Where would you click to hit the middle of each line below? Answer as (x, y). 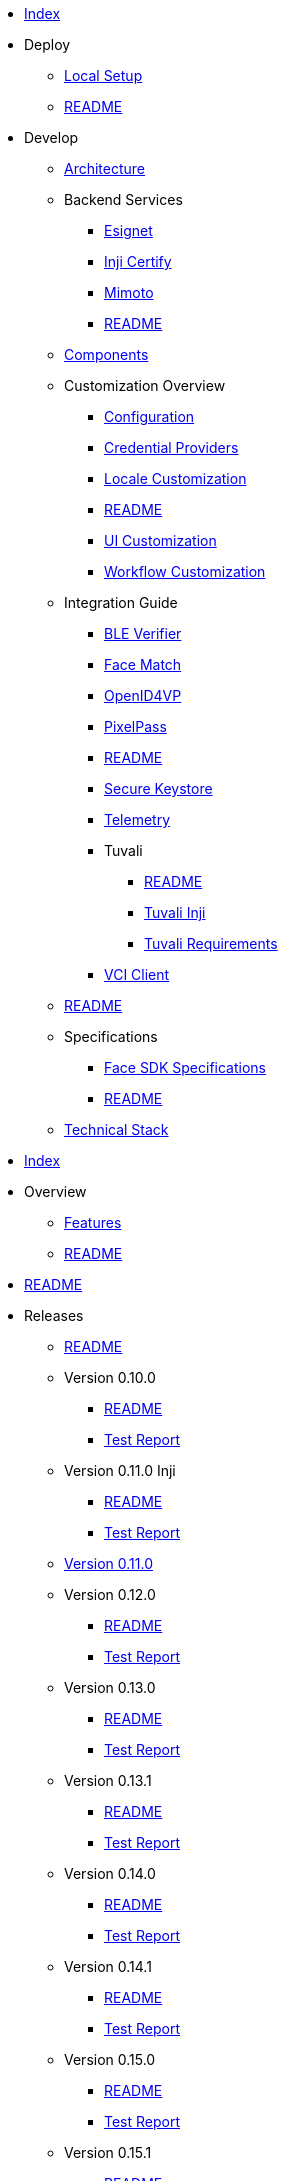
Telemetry (137, 819)
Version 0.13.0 (110, 1687)
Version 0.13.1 (108, 1780)
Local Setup (103, 75)
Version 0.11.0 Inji (120, 1470)
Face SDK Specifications (185, 1067)
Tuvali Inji (175, 912)
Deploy (47, 44)
